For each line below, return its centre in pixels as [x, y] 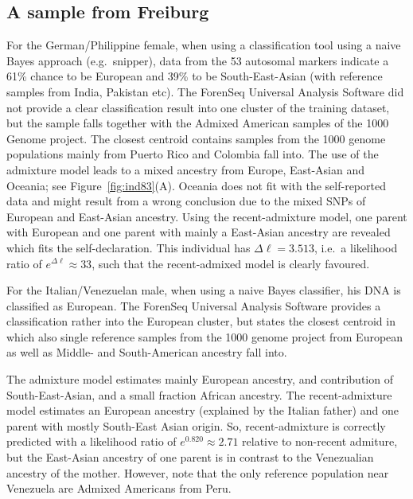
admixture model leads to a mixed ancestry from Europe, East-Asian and [186, 169]
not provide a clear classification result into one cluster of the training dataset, [198, 107]
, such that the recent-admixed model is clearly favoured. [231, 263]
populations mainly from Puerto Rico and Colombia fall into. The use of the [193, 154]
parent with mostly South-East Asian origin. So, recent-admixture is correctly [196, 425]
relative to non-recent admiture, [320, 441]
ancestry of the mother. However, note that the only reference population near [198, 472]
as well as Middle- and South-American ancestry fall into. [147, 352]
